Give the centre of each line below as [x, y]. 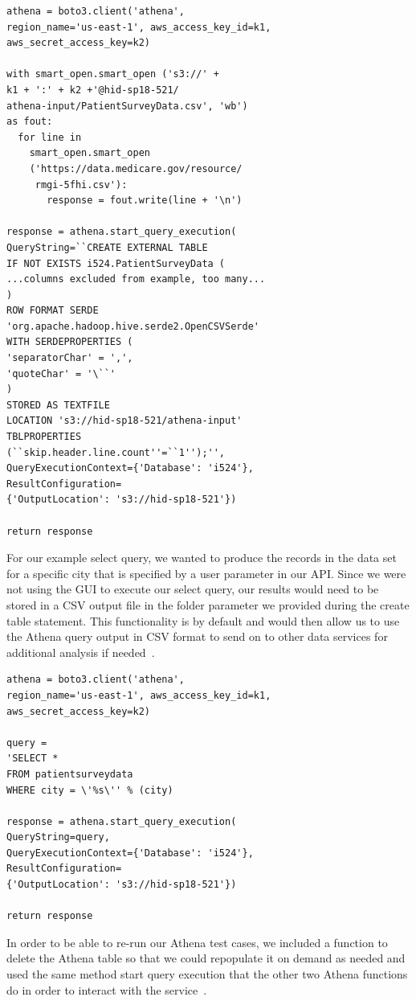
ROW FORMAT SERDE [53, 311]
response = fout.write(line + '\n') [145, 201]
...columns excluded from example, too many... [136, 279]
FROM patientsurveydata [70, 774]
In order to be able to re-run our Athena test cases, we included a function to [197, 942]
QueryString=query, [58, 837]
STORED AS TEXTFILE [58, 405]
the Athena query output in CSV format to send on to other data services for [197, 636]
